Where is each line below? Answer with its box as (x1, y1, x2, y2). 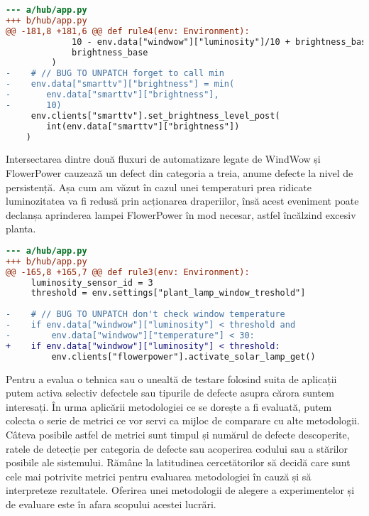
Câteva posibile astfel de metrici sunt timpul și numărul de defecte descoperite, (6, 426, 350, 441)
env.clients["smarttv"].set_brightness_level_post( (31, 110, 280, 121)
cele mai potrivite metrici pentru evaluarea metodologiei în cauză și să (6, 468, 312, 483)
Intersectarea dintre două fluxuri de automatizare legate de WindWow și (6, 151, 321, 166)
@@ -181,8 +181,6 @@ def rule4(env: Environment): (6, 26, 250, 36)
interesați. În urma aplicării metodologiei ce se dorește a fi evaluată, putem (6, 399, 332, 414)
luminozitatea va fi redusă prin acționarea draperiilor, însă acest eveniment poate (6, 193, 359, 208)
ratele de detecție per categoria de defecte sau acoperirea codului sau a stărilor (6, 441, 348, 456)
